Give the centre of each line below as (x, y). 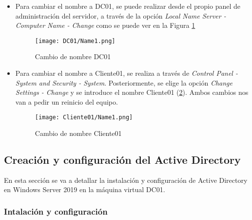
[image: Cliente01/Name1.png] (84, 118)
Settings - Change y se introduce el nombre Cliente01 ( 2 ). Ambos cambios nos (132, 92)
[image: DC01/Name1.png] (75, 41)
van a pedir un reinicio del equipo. (67, 101)
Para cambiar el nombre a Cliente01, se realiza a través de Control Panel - (126, 73)
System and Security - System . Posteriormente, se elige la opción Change (124, 82)
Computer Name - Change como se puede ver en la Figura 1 (105, 25)
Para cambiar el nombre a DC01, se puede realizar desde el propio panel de (128, 6)
